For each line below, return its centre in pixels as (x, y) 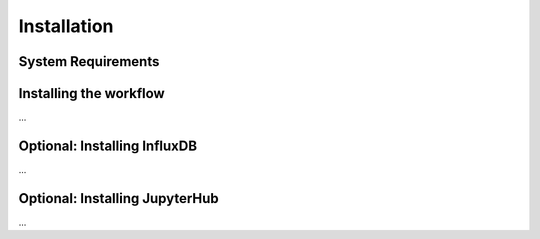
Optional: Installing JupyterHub (118, 198)
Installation (66, 26)
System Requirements (89, 61)
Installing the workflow (91, 93)
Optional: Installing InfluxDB (108, 145)
